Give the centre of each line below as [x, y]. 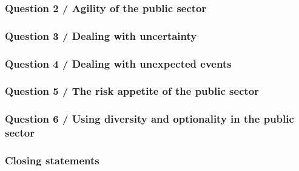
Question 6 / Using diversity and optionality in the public [149, 119]
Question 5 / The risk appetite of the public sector [132, 91]
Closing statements [52, 160]
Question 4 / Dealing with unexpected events [118, 63]
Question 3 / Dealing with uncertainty [101, 35]
